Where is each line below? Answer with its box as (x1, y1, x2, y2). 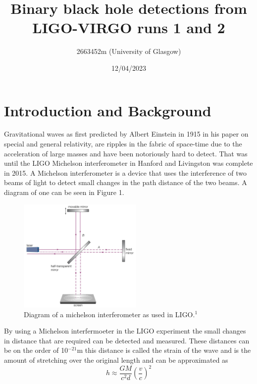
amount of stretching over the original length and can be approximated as (4, 354, 228, 365)
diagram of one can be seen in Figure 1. (4, 187, 124, 197)
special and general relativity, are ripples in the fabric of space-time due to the (4, 139, 242, 149)
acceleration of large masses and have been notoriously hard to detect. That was (4, 148, 248, 158)
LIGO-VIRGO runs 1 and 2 (32, 17, 225, 38)
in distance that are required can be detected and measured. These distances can (4, 335, 250, 345)
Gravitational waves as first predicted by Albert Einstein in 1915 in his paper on (4, 129, 249, 139)
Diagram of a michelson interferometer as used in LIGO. (24, 309, 195, 319)
